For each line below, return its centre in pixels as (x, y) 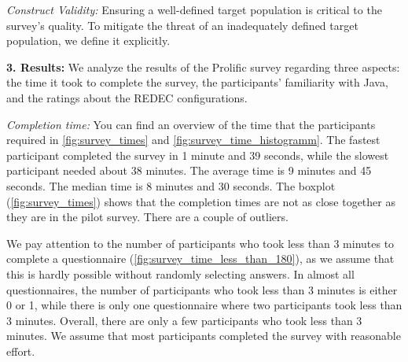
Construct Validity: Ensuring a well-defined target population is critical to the (194, 9)
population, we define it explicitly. (88, 41)
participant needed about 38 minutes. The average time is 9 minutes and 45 (189, 170)
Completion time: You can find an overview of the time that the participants (191, 124)
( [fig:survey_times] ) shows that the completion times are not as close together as (201, 201)
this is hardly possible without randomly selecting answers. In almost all (180, 273)
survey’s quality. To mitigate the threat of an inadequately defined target (182, 25)
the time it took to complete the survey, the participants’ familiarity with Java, (197, 82)
